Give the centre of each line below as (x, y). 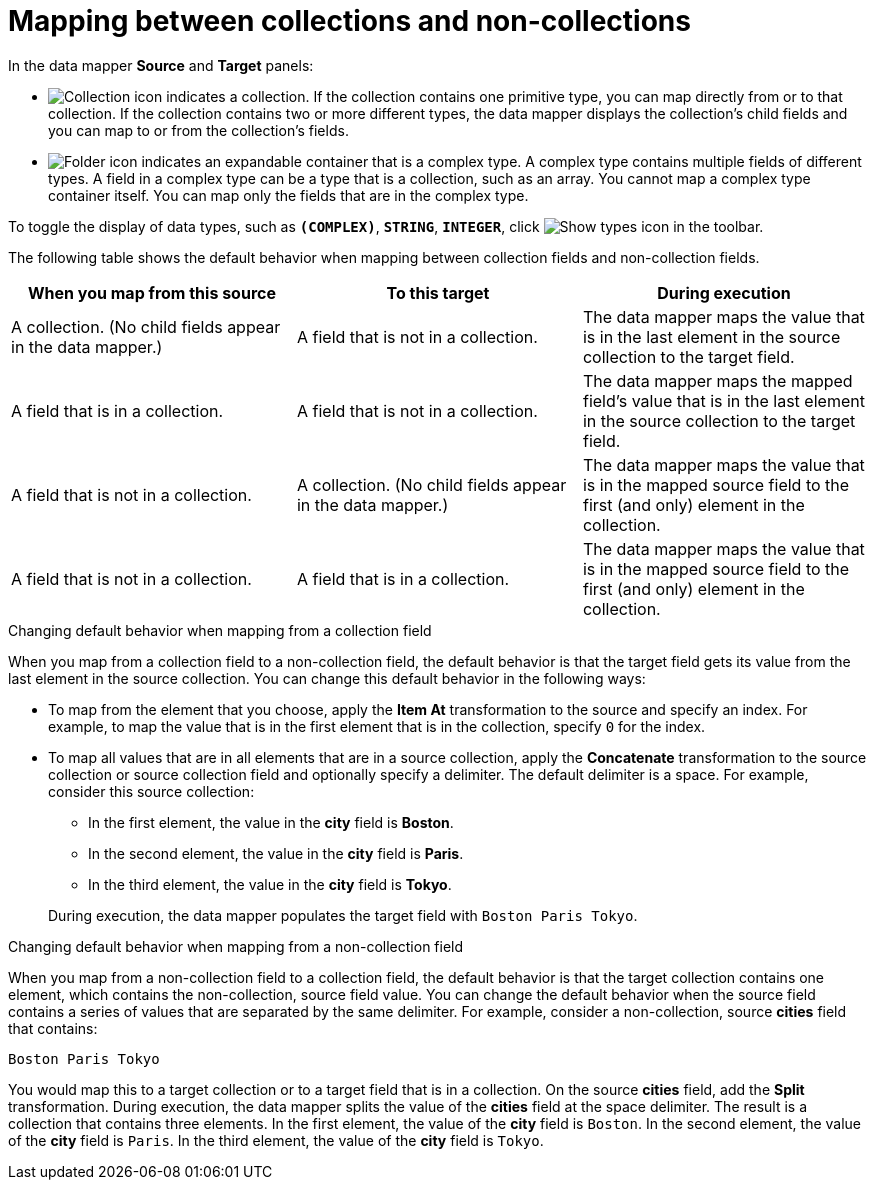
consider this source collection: (151, 791)
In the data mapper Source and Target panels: (161, 65)
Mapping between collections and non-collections (349, 21)
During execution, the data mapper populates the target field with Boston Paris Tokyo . (343, 915)
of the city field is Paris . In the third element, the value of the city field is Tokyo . (276, 1140)
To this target (438, 292)
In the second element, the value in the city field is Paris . (276, 853)
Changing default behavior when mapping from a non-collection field (236, 946)
